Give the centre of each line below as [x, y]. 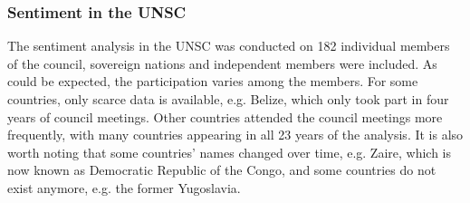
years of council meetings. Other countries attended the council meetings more [225, 116]
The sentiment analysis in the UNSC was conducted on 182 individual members [229, 46]
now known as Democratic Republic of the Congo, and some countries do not [222, 170]
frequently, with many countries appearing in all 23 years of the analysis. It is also [235, 135]
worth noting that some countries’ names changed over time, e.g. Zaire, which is [230, 152]
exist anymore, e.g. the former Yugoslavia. [124, 187]
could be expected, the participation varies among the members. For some [213, 81]
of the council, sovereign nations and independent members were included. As [222, 63]
